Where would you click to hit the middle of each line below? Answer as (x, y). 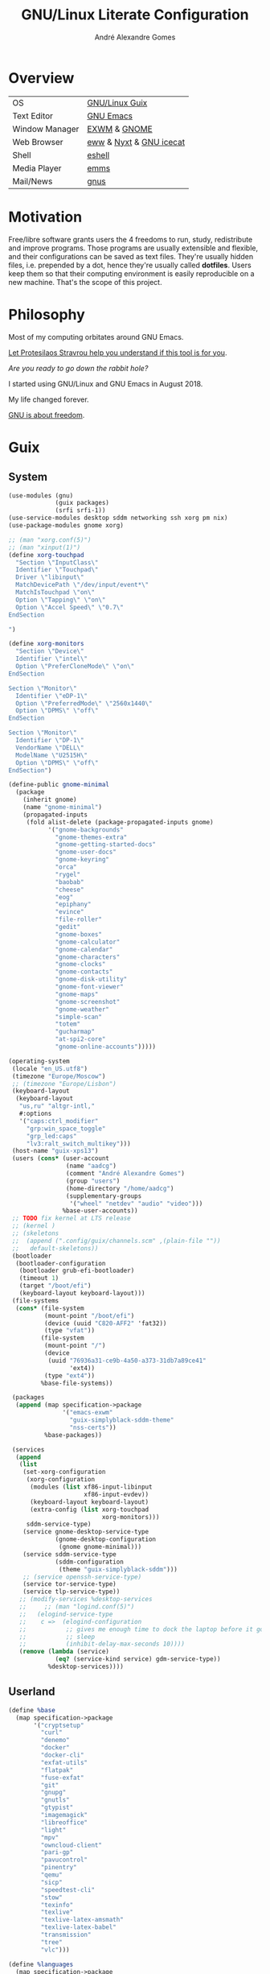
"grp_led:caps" (52, 1136)
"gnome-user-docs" (86, 852)
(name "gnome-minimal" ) (63, 807)
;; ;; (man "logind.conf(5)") (77, 1607)
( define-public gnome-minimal (59, 785)
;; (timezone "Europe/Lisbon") (64, 1084)
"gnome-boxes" (79, 934)
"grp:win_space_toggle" (66, 1129)
